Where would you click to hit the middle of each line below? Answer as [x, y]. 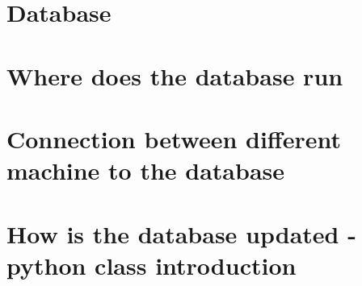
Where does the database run [175, 75]
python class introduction [152, 265]
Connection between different [174, 138]
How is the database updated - [181, 233]
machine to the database [146, 170]
